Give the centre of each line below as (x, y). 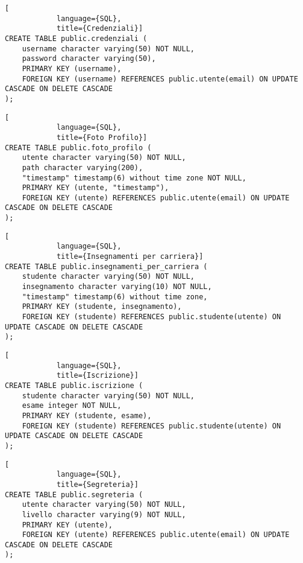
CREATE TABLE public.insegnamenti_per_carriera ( (106, 266)
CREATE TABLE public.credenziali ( (76, 38)
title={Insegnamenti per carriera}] (130, 257)
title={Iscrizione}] (97, 376)
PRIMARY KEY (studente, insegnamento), (102, 307)
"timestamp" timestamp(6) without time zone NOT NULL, (134, 178)
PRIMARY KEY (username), (72, 68)
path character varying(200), (83, 167)
